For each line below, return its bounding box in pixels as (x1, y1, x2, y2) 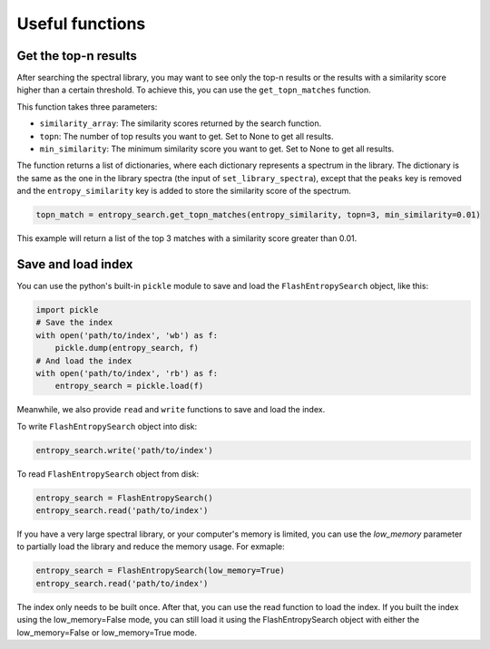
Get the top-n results (16, 48, 138, 63)
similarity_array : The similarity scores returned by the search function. (39, 118, 322, 129)
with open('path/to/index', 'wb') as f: (35, 330, 218, 340)
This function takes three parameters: (16, 101, 158, 112)
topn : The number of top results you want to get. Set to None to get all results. (39, 131, 335, 141)
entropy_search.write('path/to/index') (35, 445, 213, 455)
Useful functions (16, 14, 146, 34)
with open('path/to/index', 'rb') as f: (35, 368, 218, 378)
